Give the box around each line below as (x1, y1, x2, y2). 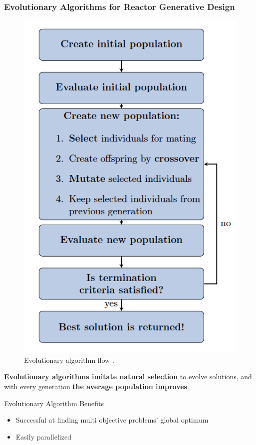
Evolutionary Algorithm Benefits (4, 398, 104, 408)
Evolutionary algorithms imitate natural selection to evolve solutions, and (4, 371, 252, 382)
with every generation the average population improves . (4, 381, 189, 392)
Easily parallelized (15, 431, 71, 442)
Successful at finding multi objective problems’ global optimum (15, 415, 209, 425)
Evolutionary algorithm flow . (24, 354, 114, 365)
